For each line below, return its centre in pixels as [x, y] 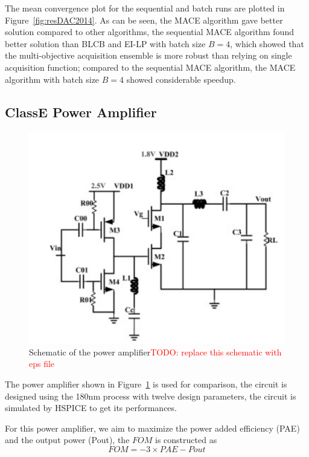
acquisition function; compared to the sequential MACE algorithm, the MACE [150, 67]
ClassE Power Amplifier [81, 112]
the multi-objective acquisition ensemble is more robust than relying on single [148, 55]
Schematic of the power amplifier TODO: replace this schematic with [155, 352]
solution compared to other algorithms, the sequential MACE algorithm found [149, 32]
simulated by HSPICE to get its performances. [91, 408]
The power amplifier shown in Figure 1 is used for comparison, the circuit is [146, 384]
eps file [42, 364]
